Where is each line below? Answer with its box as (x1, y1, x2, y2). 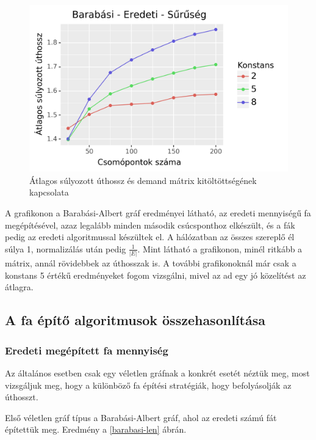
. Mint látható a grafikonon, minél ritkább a (137, 242, 303, 255)
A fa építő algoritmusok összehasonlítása (5, 310, 265, 329)
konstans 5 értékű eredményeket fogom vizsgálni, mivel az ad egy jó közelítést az (5, 268, 306, 281)
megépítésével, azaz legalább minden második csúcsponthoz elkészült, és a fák (5, 218, 295, 231)
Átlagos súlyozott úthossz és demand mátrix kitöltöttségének (29, 174, 257, 186)
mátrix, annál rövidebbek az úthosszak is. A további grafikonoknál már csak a (5, 257, 296, 269)
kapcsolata (29, 186, 69, 199)
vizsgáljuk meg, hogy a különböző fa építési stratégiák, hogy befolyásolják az (5, 378, 292, 391)
